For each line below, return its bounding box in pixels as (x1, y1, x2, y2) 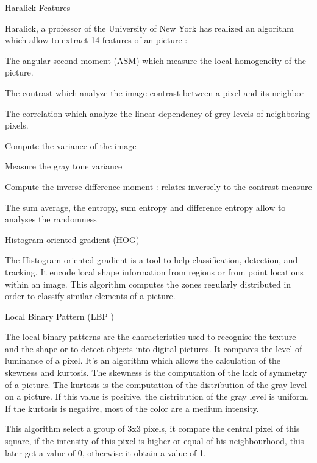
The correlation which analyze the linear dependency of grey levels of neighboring (5, 107, 310, 119)
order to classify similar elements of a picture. (5, 289, 176, 302)
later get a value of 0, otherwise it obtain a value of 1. (5, 446, 206, 459)
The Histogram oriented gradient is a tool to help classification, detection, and (5, 253, 298, 266)
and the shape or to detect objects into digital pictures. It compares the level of (5, 342, 302, 355)
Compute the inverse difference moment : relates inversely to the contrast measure (5, 180, 312, 193)
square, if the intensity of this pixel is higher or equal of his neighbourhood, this (5, 434, 304, 447)
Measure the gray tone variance (5, 160, 123, 172)
